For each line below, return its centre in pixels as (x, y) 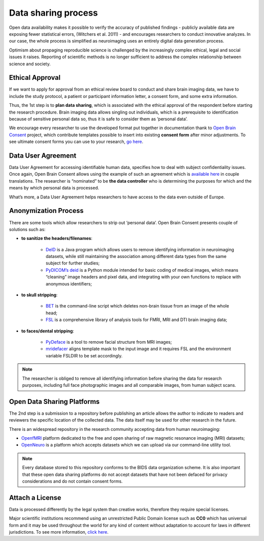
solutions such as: (27, 229)
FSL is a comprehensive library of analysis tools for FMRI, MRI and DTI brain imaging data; (136, 320)
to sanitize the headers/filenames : (57, 238)
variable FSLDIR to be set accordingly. (84, 355)
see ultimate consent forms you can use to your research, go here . (76, 141)
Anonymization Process (46, 211)
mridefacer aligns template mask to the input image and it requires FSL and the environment (138, 349)
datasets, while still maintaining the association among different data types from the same (136, 257)
